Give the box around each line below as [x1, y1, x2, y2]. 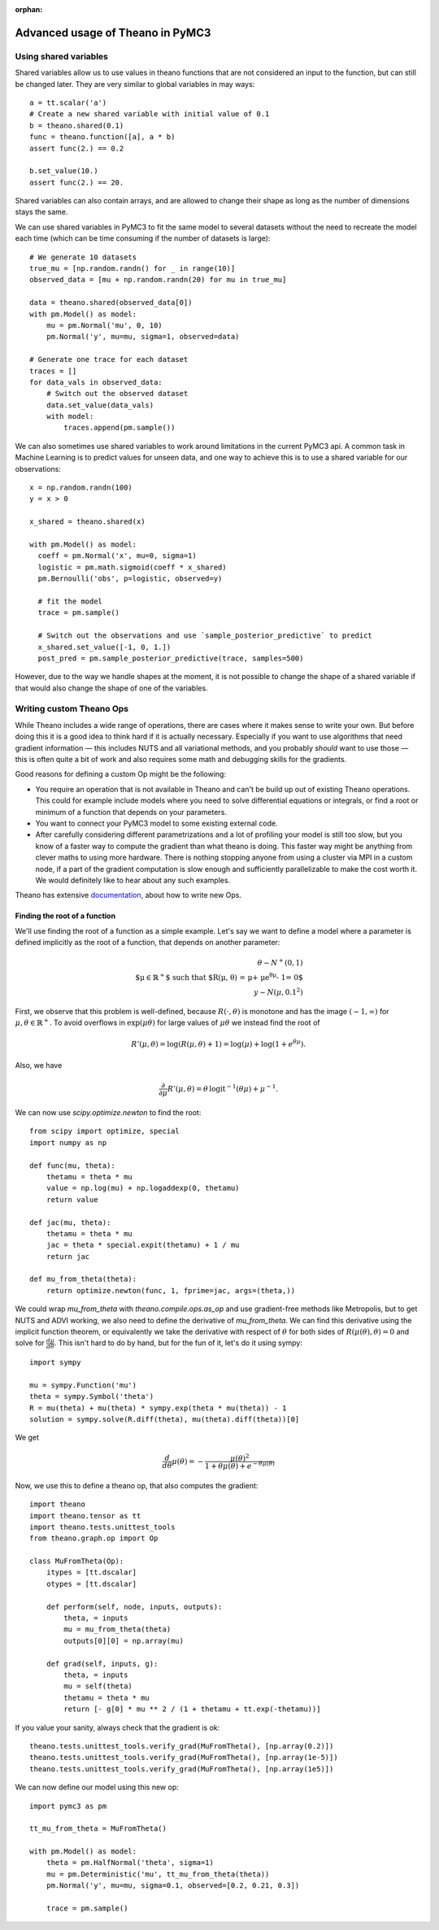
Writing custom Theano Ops [15, 704, 129, 715]
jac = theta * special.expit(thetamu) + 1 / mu [46, 1240, 240, 1250]
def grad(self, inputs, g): [46, 1659, 159, 1668]
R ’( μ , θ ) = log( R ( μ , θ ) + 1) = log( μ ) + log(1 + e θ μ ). [131, 1038, 306, 1048]
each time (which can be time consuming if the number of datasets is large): [15, 233, 271, 243]
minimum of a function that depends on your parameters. [35, 807, 228, 817]
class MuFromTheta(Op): [29, 1557, 124, 1566]
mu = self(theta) [63, 1682, 133, 1691]
